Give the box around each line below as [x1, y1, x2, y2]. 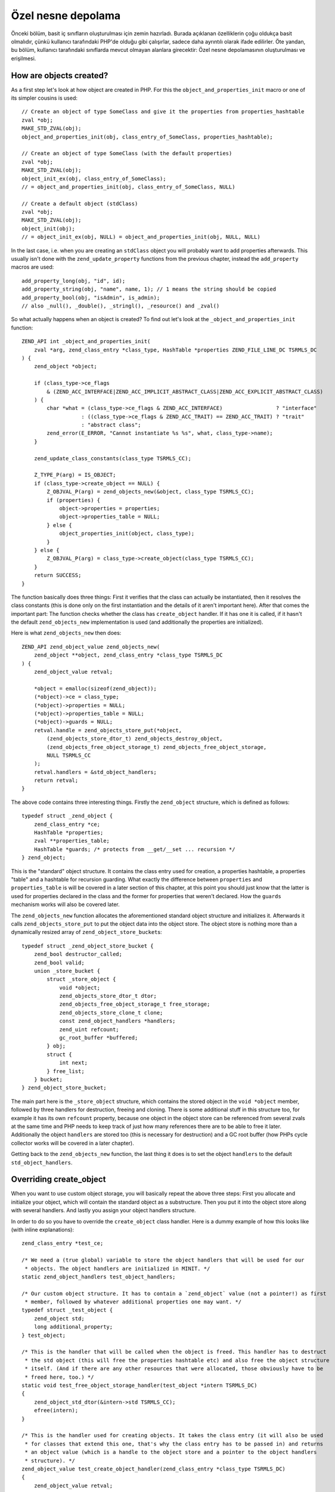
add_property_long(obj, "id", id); [21, 278, 126, 284]
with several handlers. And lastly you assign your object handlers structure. [11, 1207, 196, 1214]
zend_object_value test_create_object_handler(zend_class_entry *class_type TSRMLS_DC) [21, 1465, 286, 1472]
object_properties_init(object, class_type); [59, 530, 195, 537]
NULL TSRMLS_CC [46, 752, 91, 759]
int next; [59, 1059, 88, 1066]
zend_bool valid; [33, 959, 85, 966]
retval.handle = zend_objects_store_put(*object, [33, 727, 182, 733]
